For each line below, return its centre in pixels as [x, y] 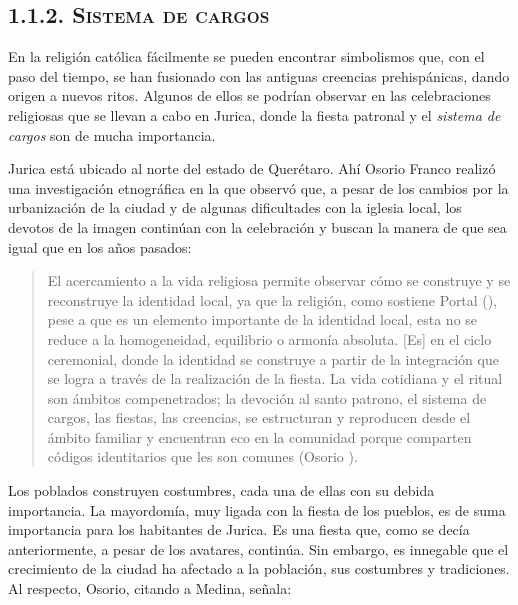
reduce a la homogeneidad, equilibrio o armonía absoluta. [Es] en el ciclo [269, 338]
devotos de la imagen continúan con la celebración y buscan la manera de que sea [257, 226]
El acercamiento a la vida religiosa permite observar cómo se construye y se [279, 280]
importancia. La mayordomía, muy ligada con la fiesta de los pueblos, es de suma [257, 509]
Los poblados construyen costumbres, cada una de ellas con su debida [221, 490]
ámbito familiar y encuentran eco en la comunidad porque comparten [259, 436]
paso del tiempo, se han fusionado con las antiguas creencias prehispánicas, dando [259, 75]
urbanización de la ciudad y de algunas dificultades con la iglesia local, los [235, 207]
